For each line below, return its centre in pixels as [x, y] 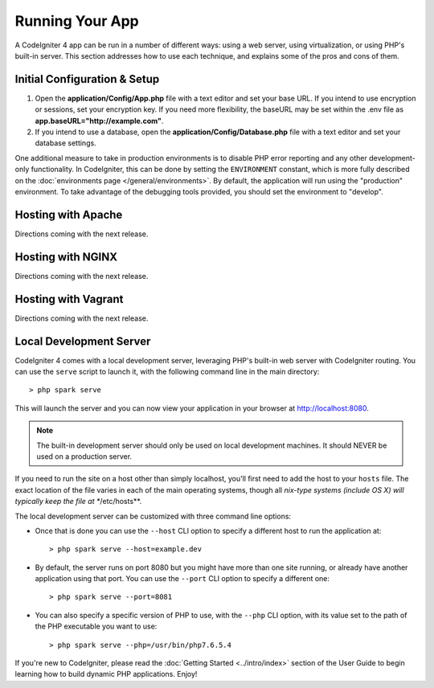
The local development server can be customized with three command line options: [153, 516]
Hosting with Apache [69, 214]
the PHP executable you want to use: [96, 626]
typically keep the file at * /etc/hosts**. [78, 502]
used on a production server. [84, 456]
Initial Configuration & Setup [87, 79]
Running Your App [77, 21]
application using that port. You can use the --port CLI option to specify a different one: [182, 579]
